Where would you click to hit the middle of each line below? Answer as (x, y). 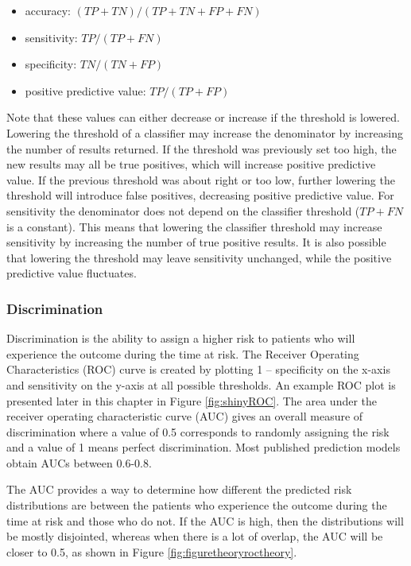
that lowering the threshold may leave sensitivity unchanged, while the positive (199, 257)
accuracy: (48, 10)
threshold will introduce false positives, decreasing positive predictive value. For (200, 195)
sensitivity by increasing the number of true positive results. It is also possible (196, 242)
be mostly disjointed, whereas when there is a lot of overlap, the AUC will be (195, 536)
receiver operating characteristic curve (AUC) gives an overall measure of (185, 416)
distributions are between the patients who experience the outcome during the (197, 505)
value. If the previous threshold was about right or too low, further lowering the (201, 179)
